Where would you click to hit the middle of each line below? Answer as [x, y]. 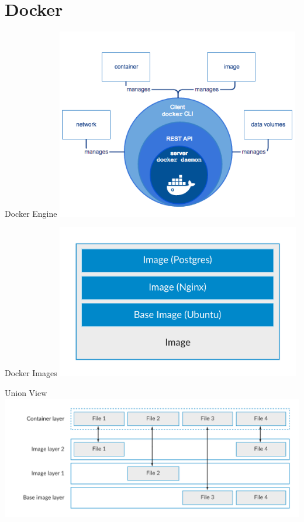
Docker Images [31, 373]
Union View [26, 393]
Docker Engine [31, 213]
